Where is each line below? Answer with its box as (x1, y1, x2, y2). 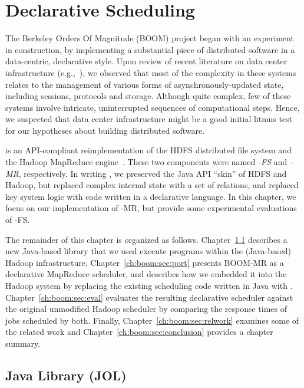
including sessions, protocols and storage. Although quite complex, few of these (5, 90, 291, 102)
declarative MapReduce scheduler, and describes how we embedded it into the (5, 268, 287, 280)
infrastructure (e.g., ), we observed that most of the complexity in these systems (5, 66, 296, 78)
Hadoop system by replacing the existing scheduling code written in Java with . (5, 280, 293, 291)
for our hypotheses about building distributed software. (5, 124, 205, 136)
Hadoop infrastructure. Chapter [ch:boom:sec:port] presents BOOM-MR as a (5, 256, 284, 268)
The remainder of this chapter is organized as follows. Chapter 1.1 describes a (5, 233, 288, 245)
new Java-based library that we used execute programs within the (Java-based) (5, 245, 291, 257)
